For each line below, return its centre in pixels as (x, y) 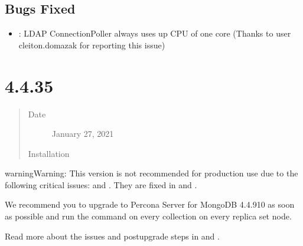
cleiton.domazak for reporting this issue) (92, 45)
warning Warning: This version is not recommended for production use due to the (151, 173)
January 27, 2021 (83, 134)
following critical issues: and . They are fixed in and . (101, 184)
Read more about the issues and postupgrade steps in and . (112, 236)
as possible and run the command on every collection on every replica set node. (148, 216)
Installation (49, 153)
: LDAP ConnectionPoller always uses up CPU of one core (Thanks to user (155, 33)
